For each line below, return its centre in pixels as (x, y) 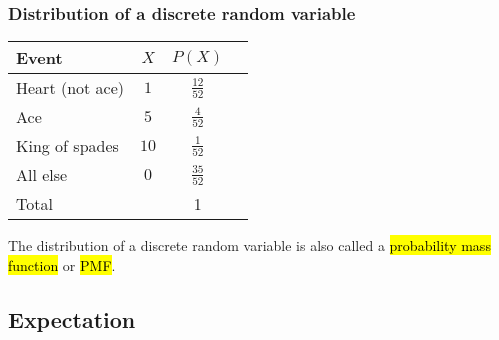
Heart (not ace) (70, 88)
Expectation (72, 318)
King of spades (67, 146)
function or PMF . (62, 264)
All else (42, 175)
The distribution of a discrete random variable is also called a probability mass (249, 245)
